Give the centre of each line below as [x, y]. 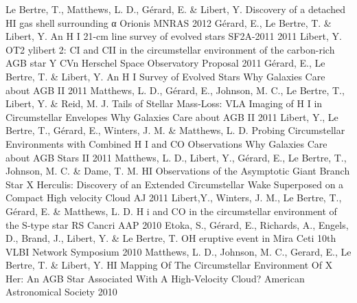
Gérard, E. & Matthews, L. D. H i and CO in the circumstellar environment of [171, 211]
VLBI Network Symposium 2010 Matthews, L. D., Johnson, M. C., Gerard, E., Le [178, 251]
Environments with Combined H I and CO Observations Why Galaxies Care [166, 143]
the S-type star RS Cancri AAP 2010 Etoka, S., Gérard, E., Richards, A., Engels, [177, 224]
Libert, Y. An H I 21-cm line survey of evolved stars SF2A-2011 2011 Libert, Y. [174, 36]
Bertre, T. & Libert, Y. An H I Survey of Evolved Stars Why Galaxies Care [165, 76]
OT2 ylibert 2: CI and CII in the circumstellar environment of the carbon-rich [170, 49]
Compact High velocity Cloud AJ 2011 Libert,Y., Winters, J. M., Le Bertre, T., [174, 198]
